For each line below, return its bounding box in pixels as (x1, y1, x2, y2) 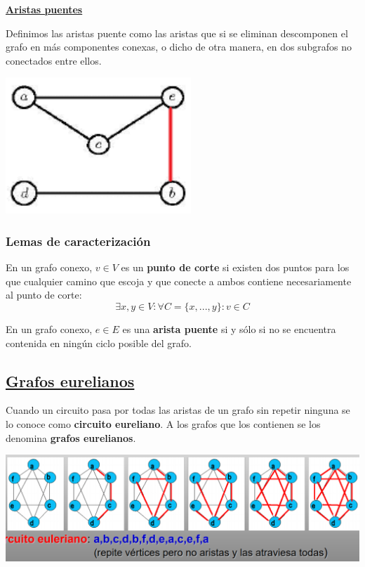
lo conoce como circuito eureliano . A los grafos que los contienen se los (6, 416, 321, 431)
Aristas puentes (6, 2, 83, 16)
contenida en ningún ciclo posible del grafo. (6, 335, 192, 350)
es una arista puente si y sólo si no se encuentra (122, 321, 336, 336)
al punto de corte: (6, 287, 82, 302)
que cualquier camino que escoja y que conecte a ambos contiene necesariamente (6, 273, 352, 288)
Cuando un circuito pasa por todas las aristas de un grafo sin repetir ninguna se (6, 403, 350, 417)
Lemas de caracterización (6, 232, 151, 249)
